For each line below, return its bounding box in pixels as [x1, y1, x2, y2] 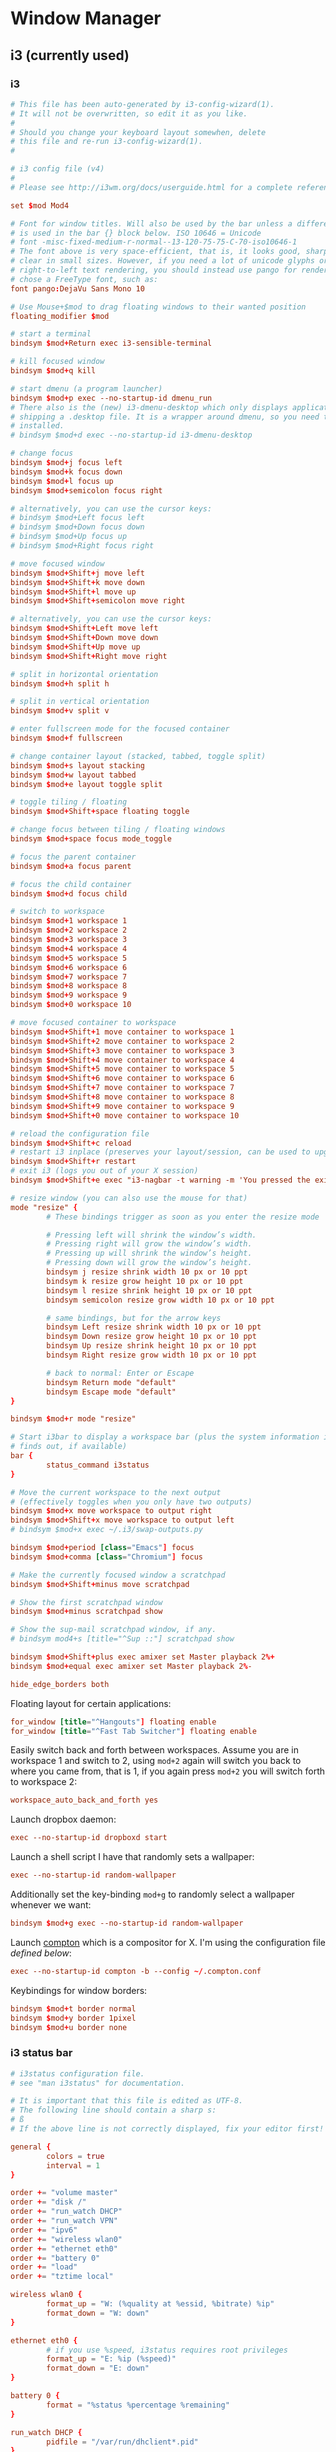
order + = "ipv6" [10, 2225, 78, 2235]
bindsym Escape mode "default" [46, 1387, 177, 1397]
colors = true [46, 2151, 105, 2161]
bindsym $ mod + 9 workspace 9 [10, 990, 128, 1001]
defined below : [10, 1947, 72, 1959]
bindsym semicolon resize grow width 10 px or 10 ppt [46, 1295, 275, 1305]
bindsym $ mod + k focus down [10, 467, 123, 477]
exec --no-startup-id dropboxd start [10, 1833, 168, 1843]
